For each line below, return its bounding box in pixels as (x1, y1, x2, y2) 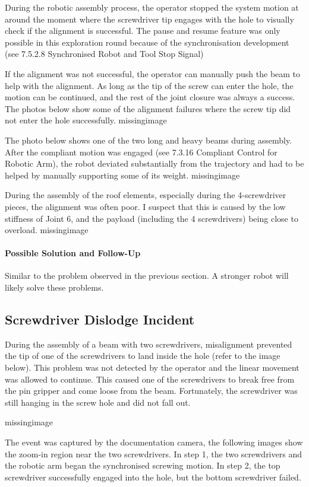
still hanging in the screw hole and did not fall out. (5, 396, 191, 408)
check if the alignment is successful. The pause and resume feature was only (5, 24, 280, 37)
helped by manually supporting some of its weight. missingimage (5, 168, 240, 181)
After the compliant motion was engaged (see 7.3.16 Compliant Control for (5, 145, 278, 158)
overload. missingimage (5, 224, 89, 236)
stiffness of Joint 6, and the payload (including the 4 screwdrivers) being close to (5, 212, 298, 224)
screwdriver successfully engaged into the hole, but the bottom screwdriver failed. (5, 470, 301, 483)
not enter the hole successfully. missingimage (5, 114, 167, 126)
